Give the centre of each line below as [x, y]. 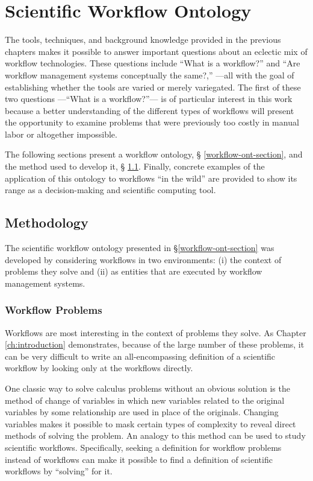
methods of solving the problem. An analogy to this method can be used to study [155, 435]
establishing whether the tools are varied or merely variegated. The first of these [153, 87]
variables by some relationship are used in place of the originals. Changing [142, 412]
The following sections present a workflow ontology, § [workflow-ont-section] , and [154, 154]
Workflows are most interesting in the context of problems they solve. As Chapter [156, 332]
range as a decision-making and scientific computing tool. [110, 190]
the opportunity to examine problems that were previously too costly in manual [152, 122]
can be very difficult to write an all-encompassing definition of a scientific [140, 356]
